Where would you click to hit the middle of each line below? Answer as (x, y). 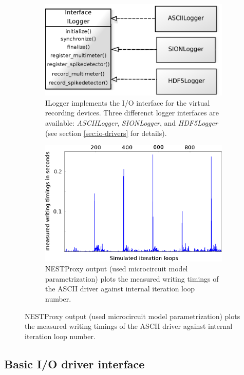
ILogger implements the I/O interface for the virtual (128, 102)
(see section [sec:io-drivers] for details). (106, 133)
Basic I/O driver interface (74, 363)
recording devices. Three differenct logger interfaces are (132, 113)
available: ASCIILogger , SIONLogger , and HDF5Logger (132, 123)
